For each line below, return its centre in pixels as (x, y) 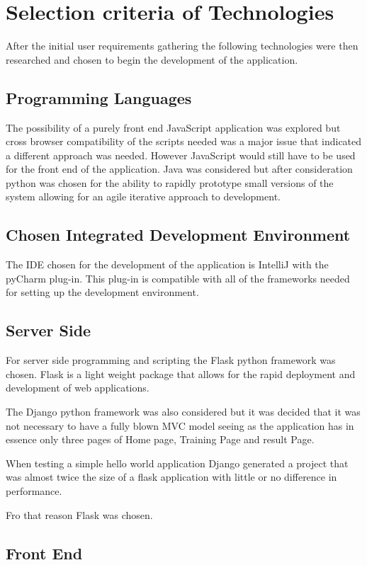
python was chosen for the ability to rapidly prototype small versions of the (170, 182)
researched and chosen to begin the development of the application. (152, 59)
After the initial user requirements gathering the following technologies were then (182, 46)
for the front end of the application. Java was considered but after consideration (179, 169)
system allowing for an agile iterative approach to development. (143, 196)
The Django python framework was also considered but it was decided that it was (183, 412)
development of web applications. (78, 388)
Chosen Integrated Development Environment (178, 235)
